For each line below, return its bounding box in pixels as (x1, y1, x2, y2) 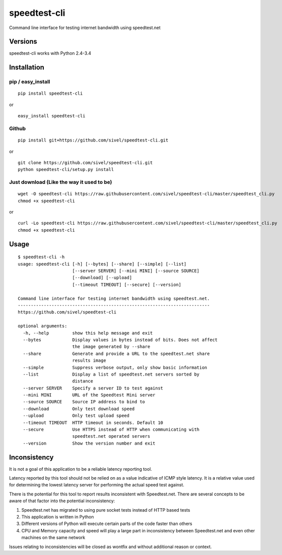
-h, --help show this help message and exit (23, 330, 153, 336)
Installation (9, 63, 44, 71)
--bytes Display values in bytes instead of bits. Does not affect (23, 337, 218, 343)
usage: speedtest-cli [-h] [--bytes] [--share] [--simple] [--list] (18, 261, 187, 267)
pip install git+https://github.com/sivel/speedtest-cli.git (18, 138, 168, 143)
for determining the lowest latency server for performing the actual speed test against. (9, 482, 185, 488)
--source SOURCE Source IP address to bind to (23, 399, 145, 405)
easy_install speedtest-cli (18, 113, 86, 119)
